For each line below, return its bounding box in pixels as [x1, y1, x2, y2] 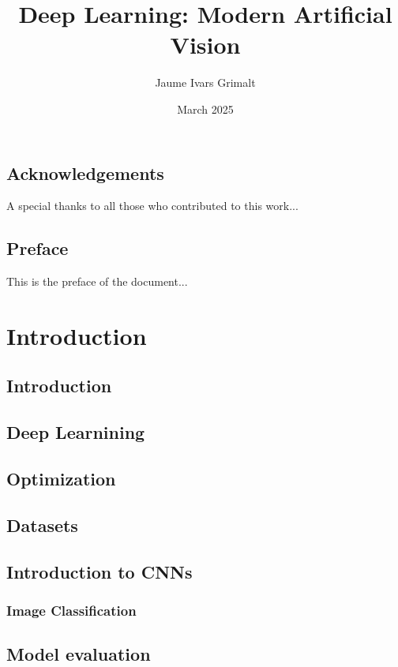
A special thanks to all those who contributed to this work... [6, 197, 298, 214]
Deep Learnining [6, 420, 145, 444]
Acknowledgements [6, 160, 164, 185]
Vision [170, 28, 241, 61]
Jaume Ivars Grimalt [155, 74, 256, 91]
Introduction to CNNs [6, 559, 193, 583]
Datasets [6, 512, 78, 537]
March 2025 [177, 100, 234, 117]
